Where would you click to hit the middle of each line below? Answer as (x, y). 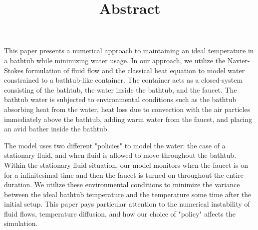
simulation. (21, 223)
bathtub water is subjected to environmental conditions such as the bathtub (120, 99)
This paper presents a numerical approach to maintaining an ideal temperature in (129, 51)
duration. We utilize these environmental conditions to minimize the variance (122, 184)
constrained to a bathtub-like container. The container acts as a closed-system (124, 80)
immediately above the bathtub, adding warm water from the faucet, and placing (128, 119)
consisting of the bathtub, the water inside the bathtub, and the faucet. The (121, 89)
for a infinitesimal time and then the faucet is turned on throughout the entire (124, 174)
